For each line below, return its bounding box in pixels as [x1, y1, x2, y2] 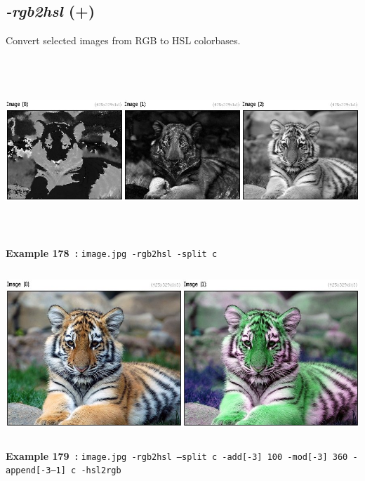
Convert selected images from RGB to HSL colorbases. [6, 33, 241, 48]
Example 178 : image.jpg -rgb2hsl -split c [6, 245, 218, 260]
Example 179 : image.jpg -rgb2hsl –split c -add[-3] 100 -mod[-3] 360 [6, 448, 348, 463]
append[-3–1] [6, 466, 66, 476]
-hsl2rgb [81, 466, 121, 476]
